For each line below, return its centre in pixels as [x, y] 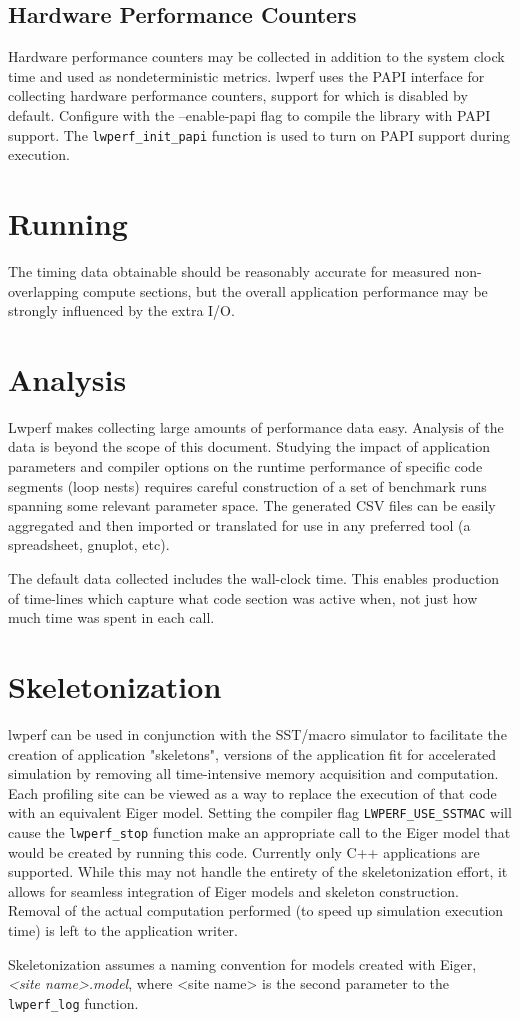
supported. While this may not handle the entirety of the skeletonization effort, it [258, 871]
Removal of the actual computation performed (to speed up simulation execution [256, 910]
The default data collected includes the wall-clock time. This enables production [254, 578]
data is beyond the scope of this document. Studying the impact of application [249, 446]
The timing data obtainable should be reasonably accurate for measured [229, 270]
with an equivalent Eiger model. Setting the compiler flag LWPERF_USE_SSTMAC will [260, 812]
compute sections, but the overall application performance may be [285, 290]
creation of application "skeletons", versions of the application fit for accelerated [252, 753]
